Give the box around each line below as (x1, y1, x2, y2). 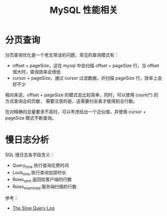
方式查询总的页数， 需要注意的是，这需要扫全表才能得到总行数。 (5, 98, 138, 104)
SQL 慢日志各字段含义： (5, 152, 55, 158)
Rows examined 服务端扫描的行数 (12, 184, 77, 191)
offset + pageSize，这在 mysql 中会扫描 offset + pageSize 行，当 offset (12, 62, 160, 68)
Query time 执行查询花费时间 (12, 162, 69, 170)
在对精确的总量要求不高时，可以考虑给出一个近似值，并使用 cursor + (5, 108, 146, 115)
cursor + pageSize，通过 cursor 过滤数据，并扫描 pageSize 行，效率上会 (12, 75, 162, 81)
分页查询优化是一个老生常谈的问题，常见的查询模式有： (5, 52, 119, 58)
